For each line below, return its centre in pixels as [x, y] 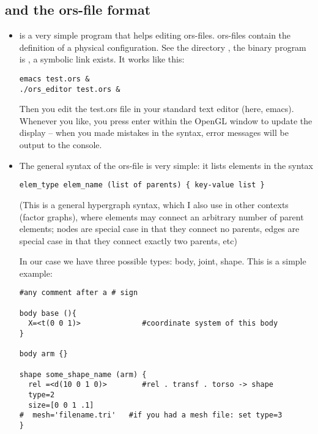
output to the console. [61, 145]
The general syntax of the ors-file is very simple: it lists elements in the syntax [166, 165]
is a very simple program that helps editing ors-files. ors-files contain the [155, 35]
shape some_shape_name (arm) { [83, 374]
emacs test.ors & [54, 79]
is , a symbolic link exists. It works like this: [102, 59]
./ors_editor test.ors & [70, 89]
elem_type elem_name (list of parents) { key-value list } [142, 185]
